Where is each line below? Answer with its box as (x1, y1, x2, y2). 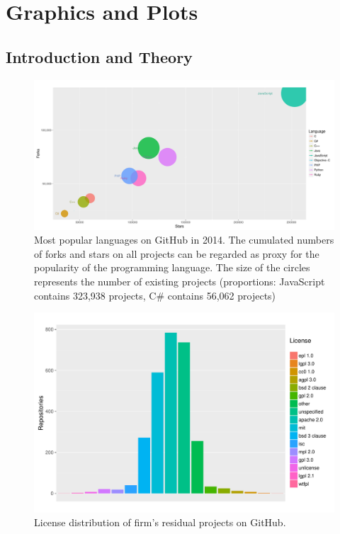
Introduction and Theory (6, 45, 193, 67)
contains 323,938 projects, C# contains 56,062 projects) (34, 288, 276, 302)
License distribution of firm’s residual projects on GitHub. (34, 515, 286, 530)
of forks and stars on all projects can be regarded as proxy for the (34, 246, 319, 261)
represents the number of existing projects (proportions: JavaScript (34, 273, 325, 288)
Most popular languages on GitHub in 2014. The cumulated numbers (34, 232, 334, 247)
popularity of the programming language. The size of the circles (34, 260, 310, 275)
